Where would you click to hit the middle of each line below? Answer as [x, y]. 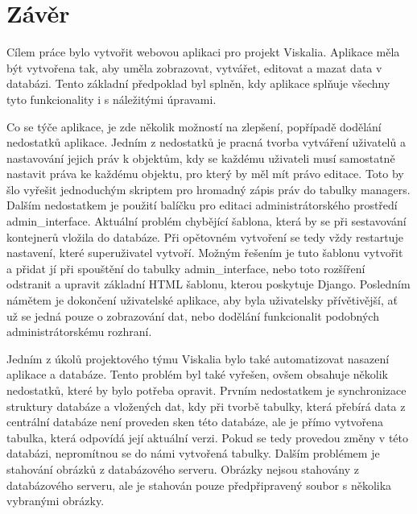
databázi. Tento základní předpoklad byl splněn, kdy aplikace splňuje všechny [198, 83]
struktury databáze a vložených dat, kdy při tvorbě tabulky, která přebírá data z [206, 406]
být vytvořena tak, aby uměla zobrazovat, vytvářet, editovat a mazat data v [194, 67]
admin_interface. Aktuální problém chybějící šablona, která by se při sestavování [206, 221]
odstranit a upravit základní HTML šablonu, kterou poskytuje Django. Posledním [208, 284]
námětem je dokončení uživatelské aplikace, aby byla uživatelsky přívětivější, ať [202, 300]
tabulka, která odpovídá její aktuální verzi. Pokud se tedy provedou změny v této [207, 437]
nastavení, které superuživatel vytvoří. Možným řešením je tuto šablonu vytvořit [205, 253]
